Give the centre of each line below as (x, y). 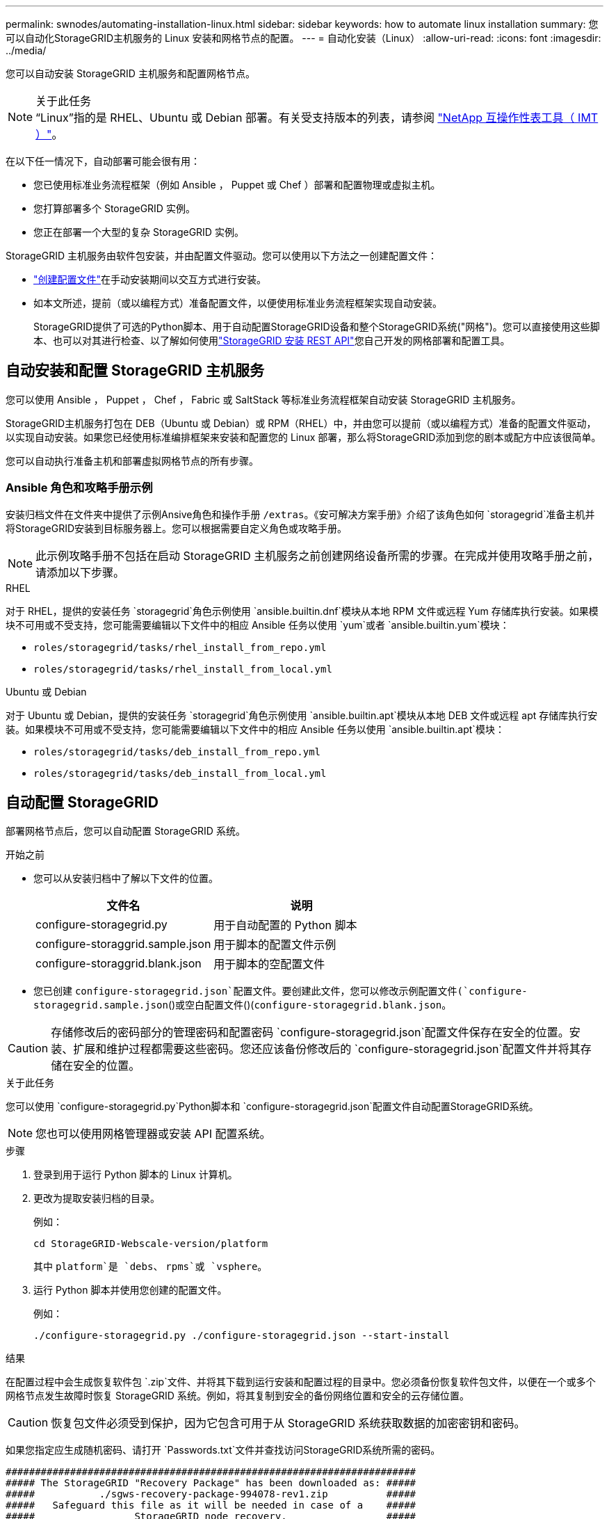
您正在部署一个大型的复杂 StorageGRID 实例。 (139, 232)
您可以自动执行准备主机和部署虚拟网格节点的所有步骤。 (132, 460)
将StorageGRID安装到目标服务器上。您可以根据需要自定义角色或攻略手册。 (177, 528)
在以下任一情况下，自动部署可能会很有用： (103, 161)
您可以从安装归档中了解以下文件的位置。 (126, 878)
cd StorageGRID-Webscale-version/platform (151, 1244)
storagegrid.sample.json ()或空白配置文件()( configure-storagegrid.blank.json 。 (243, 1005)
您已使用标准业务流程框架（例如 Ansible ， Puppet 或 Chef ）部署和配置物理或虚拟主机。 (237, 185)
